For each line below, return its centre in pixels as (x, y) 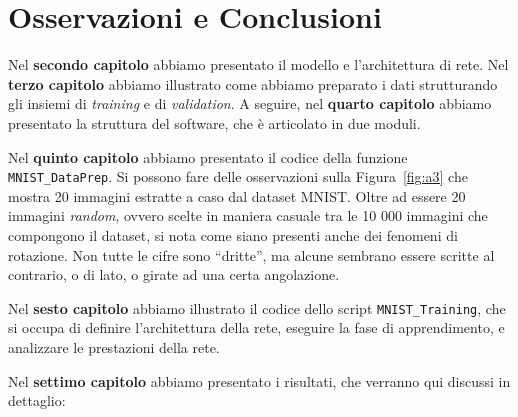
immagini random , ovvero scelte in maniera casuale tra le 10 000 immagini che (248, 215)
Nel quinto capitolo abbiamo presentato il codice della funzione (208, 156)
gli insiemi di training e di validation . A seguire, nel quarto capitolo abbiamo (250, 103)
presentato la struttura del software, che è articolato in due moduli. (214, 122)
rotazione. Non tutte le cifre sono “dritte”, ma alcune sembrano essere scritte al (251, 254)
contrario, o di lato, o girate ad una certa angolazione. (174, 274)
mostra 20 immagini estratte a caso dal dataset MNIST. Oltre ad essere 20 (237, 195)
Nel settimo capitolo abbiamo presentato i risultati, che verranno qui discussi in (259, 380)
